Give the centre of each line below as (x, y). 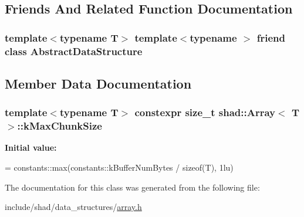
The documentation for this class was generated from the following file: (132, 187)
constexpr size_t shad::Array (205, 112)
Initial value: (31, 148)
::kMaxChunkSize (60, 126)
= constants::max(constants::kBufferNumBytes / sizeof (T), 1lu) (119, 167)
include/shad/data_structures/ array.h (73, 207)
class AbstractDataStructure (74, 51)
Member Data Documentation (98, 83)
